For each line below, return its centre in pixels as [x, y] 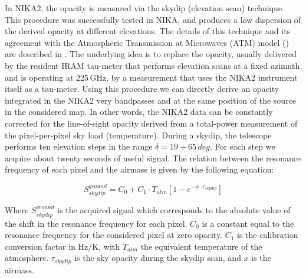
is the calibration [268, 235]
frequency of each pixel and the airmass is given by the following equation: [139, 169]
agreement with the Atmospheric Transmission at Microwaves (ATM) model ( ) [147, 42]
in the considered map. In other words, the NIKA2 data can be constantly [139, 112]
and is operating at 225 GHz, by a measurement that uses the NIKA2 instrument [151, 77]
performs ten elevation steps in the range [79, 146]
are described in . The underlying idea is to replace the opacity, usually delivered [151, 54]
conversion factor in [40, 246]
